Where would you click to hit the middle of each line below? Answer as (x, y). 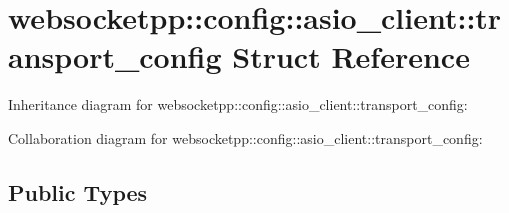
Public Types (78, 191)
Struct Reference (351, 56)
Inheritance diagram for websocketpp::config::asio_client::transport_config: (238, 104)
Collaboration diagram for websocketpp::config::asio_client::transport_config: (245, 137)
